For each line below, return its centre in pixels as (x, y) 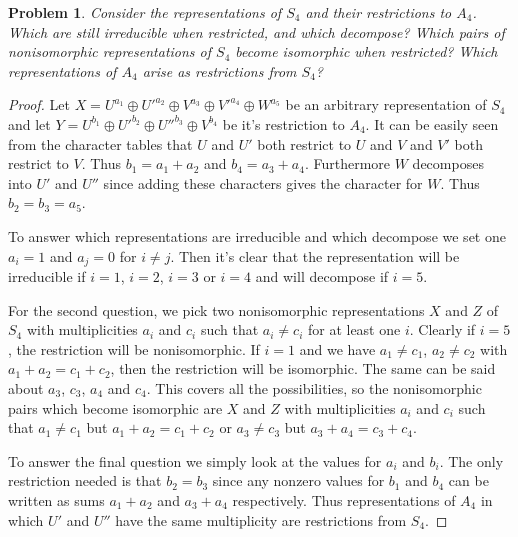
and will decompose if (322, 275)
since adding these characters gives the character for (263, 182)
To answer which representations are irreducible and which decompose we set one (257, 235)
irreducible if (47, 275)
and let (29, 123)
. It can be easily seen (432, 123)
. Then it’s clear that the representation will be (315, 255)
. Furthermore (347, 163)
